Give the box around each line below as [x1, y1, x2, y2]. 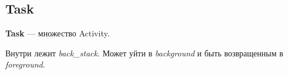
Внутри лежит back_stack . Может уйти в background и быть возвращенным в [5, 46, 283, 59]
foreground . [5, 58, 45, 70]
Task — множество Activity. [5, 27, 110, 39]
